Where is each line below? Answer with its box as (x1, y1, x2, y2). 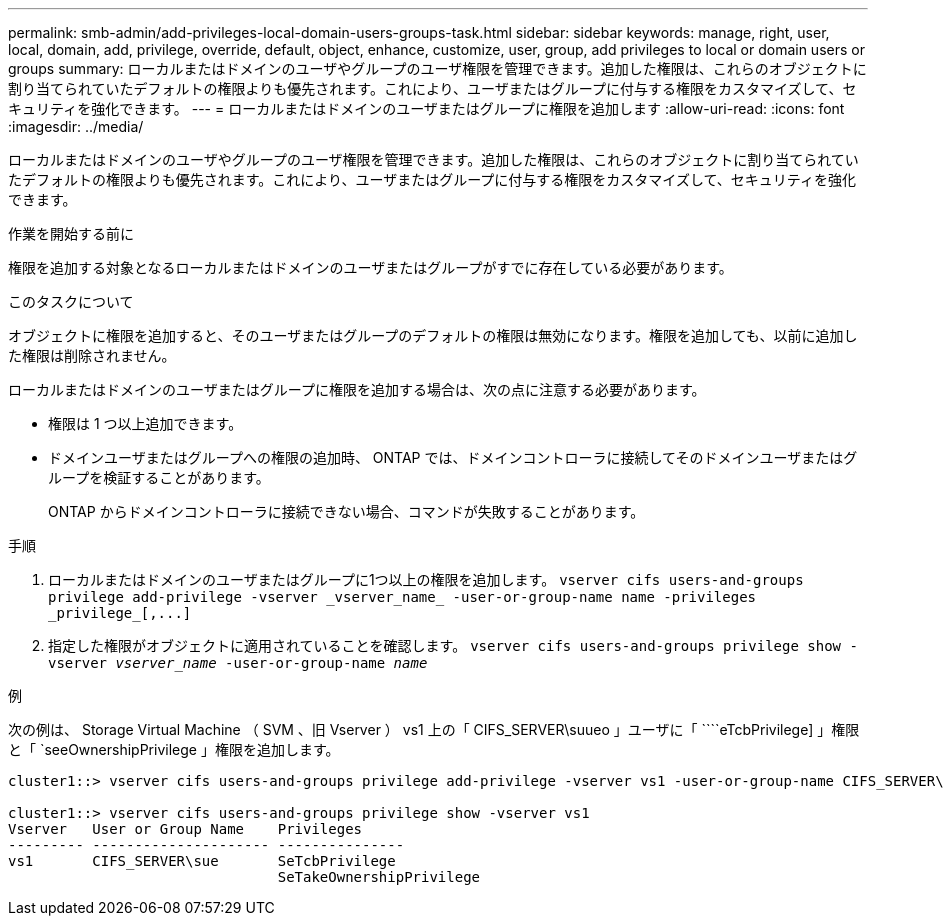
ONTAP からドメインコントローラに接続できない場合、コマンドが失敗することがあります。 (48, 503, 645, 520)
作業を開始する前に (8, 225, 134, 242)
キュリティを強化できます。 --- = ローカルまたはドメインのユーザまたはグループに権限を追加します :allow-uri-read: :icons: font (8, 100, 845, 117)
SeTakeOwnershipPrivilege (277, 869, 481, 885)
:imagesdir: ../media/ (8, 118, 144, 135)
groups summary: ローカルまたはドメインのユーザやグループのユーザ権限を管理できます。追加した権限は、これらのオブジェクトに (8, 60, 867, 77)
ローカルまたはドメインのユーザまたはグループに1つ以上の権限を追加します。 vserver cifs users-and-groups (48, 571, 804, 588)
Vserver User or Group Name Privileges (8, 821, 363, 837)
